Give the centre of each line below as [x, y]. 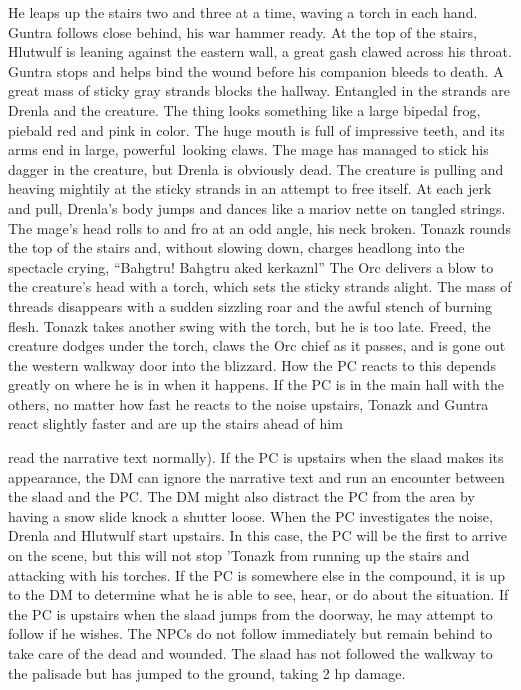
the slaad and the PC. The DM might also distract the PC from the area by [241, 496]
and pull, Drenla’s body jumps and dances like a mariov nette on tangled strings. [257, 207]
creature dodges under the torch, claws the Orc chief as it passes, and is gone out [257, 345]
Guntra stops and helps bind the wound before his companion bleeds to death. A [256, 70]
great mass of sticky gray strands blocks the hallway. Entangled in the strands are [259, 90]
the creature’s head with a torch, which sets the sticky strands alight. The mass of [260, 286]
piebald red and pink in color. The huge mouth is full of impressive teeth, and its [256, 129]
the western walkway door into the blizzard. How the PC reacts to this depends [252, 364]
